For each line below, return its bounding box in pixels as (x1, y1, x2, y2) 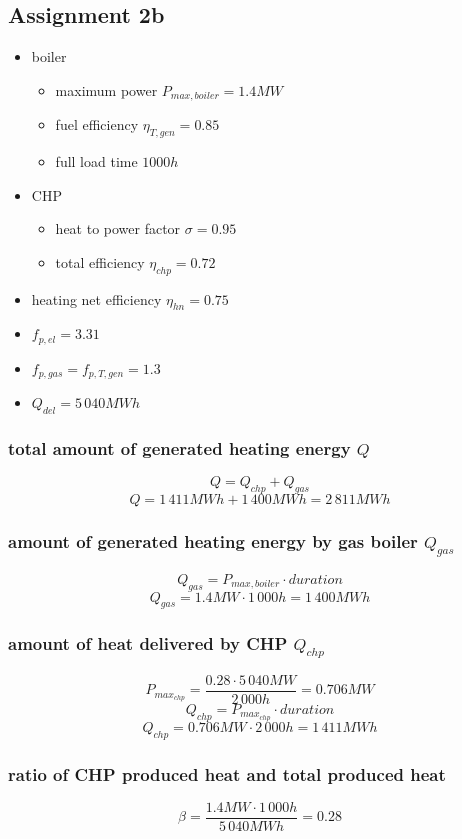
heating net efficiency (31, 288, 162, 309)
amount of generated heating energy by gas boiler (8, 529, 418, 554)
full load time (55, 151, 138, 172)
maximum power (55, 79, 158, 100)
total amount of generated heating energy (8, 436, 351, 461)
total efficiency (55, 251, 145, 272)
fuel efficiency (55, 114, 139, 135)
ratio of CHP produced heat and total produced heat (8, 761, 446, 786)
